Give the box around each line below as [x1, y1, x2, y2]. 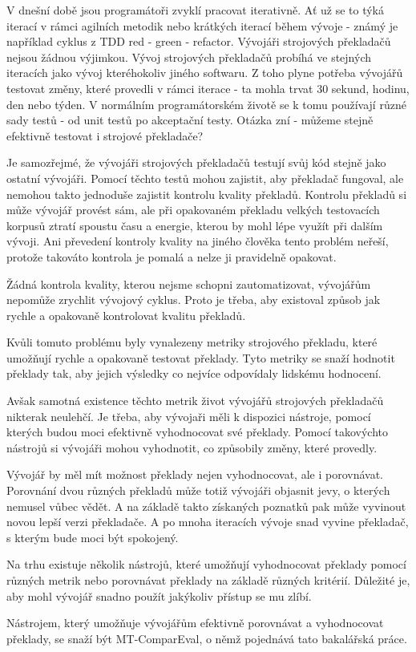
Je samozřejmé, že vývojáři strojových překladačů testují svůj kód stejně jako [6, 154, 386, 171]
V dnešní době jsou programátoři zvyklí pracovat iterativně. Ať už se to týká [6, 2, 384, 18]
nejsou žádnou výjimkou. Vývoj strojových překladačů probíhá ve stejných [6, 48, 372, 65]
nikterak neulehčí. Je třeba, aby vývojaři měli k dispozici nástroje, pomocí [6, 407, 371, 424]
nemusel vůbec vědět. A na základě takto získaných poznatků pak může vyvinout [6, 497, 406, 514]
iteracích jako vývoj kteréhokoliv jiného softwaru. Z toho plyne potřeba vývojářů [6, 64, 403, 81]
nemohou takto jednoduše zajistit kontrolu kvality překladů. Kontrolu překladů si [6, 185, 407, 202]
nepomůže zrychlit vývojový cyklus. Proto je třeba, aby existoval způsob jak [6, 291, 381, 308]
